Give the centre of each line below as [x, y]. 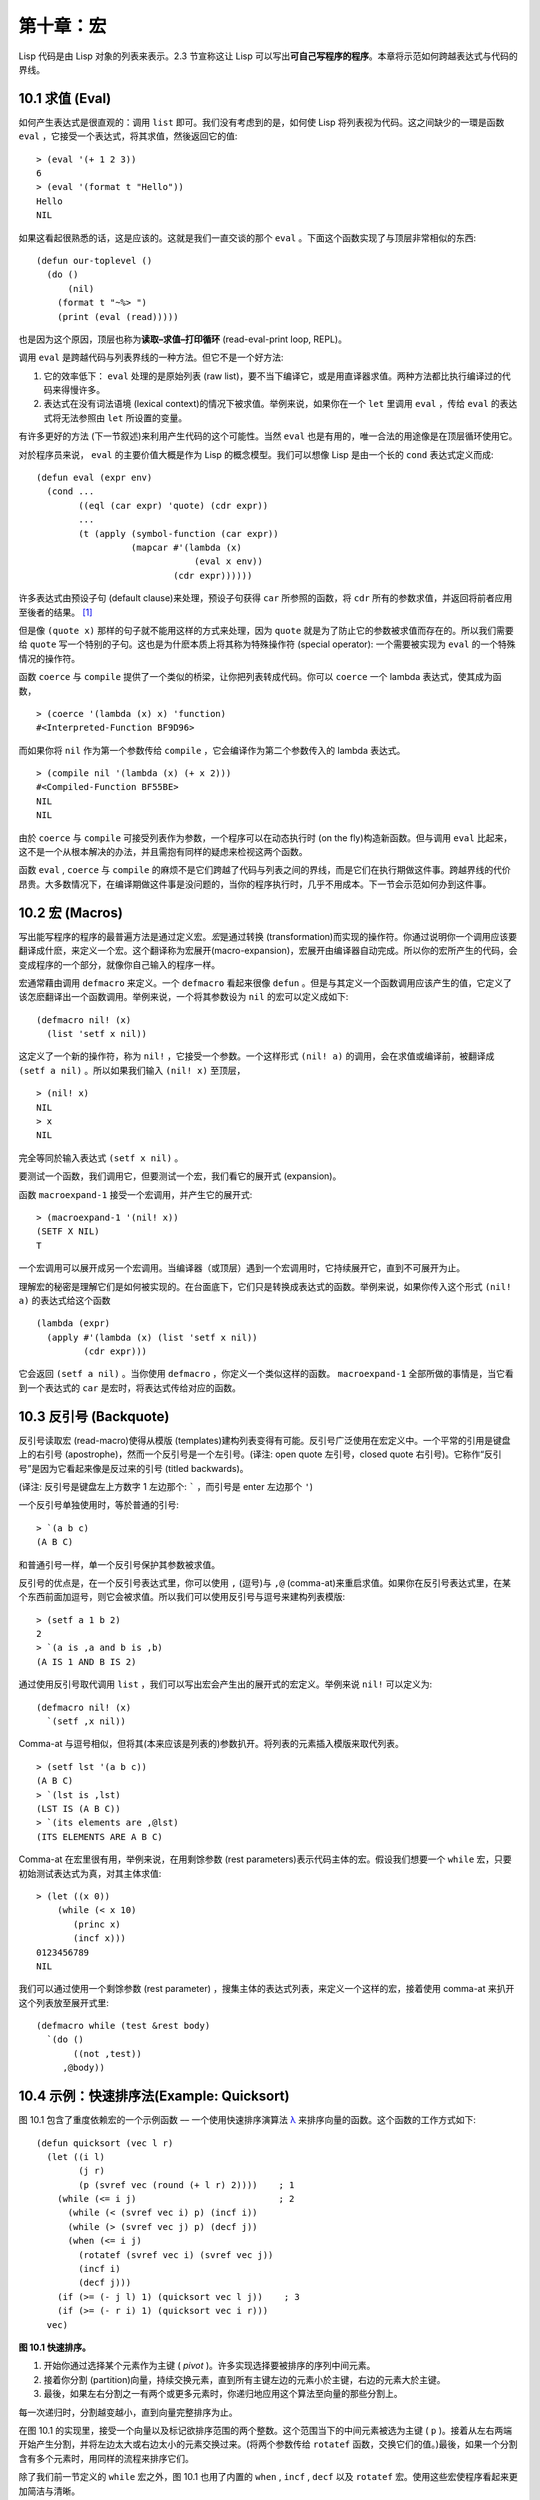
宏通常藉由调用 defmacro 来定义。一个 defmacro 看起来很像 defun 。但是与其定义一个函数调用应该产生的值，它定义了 [265, 982]
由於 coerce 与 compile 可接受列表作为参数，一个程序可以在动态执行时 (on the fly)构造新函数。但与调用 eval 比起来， [265, 837]
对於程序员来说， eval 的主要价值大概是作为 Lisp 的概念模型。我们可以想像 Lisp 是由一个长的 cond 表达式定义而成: [256, 454]
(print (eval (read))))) [117, 316]
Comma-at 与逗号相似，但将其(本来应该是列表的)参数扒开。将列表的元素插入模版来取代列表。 [211, 1744]
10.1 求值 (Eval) [65, 98]
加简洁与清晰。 [49, 2491]
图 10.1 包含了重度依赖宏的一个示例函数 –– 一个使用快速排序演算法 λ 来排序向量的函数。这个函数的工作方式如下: [247, 2120]
